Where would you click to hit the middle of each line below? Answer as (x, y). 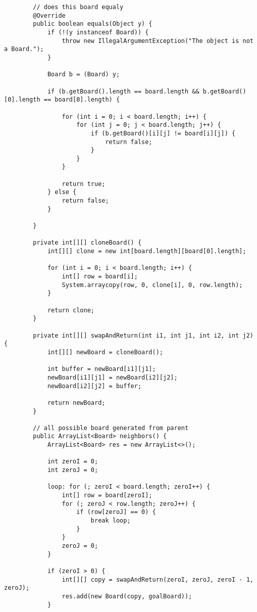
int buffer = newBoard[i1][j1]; (101, 369)
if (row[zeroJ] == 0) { (116, 512)
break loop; (111, 521)
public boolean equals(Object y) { (93, 24)
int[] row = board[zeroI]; (107, 496)
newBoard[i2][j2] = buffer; (94, 386)
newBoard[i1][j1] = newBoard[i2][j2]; (112, 377)
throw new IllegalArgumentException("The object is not (158, 41)
